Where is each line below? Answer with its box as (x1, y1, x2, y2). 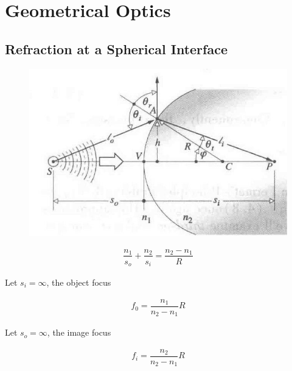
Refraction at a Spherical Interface (5, 39, 228, 58)
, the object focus (46, 276, 111, 289)
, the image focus (47, 326, 111, 339)
